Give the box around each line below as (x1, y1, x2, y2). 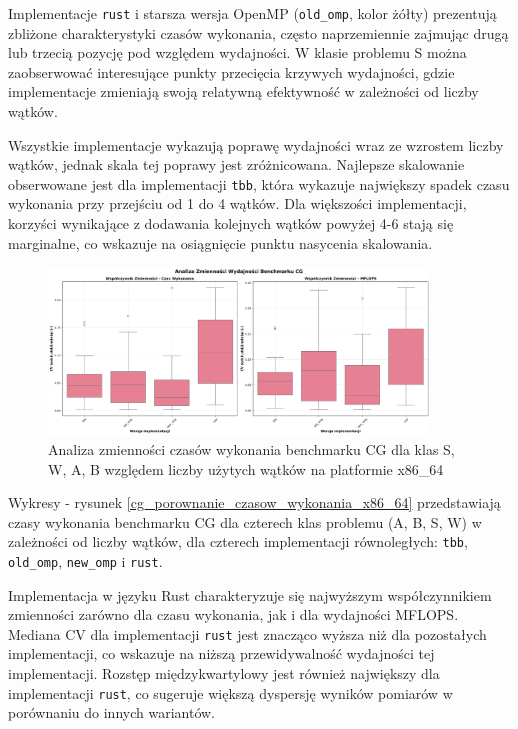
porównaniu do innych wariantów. (8, 702, 216, 723)
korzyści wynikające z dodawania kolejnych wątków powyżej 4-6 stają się (8, 213, 454, 234)
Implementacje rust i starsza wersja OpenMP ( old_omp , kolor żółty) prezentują (8, 3, 497, 23)
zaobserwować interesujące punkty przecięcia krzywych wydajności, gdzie (8, 61, 455, 82)
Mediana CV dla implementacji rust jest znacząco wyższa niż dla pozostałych (8, 623, 487, 644)
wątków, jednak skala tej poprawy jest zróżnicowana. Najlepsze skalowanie (8, 154, 465, 175)
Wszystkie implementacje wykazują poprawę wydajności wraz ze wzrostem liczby (8, 134, 504, 155)
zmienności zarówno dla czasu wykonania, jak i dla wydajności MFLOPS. (8, 604, 459, 625)
